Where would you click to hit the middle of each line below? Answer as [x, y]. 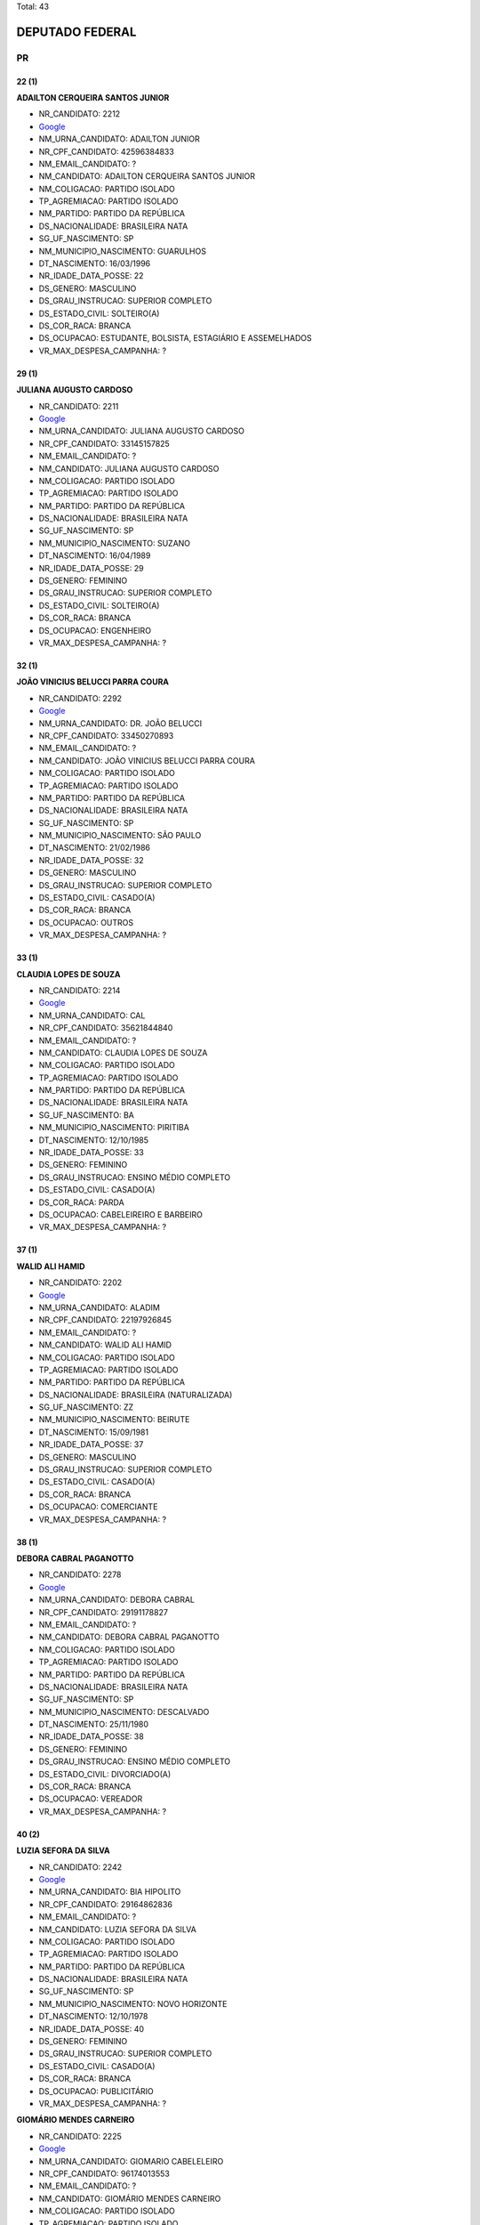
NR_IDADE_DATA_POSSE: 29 [91, 568]
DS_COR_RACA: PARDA [81, 1202]
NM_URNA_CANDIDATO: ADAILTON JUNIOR [119, 139]
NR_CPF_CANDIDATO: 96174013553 [104, 2173]
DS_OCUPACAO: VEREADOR [91, 1799]
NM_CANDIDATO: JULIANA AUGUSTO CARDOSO [129, 468]
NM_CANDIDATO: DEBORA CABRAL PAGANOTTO [129, 1637]
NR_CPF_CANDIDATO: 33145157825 [104, 443]
